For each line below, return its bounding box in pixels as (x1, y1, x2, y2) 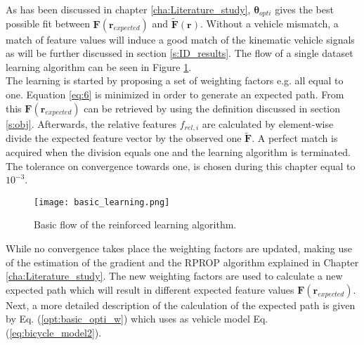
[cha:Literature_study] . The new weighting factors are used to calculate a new (6, 268, 343, 283)
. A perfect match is (252, 131, 338, 145)
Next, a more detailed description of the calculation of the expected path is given (6, 297, 356, 312)
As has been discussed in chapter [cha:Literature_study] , (6, 2, 251, 16)
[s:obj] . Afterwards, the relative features (6, 116, 177, 131)
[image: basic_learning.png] (34, 197, 170, 207)
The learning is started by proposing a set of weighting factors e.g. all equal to (6, 73, 344, 88)
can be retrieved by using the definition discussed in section (84, 100, 341, 115)
